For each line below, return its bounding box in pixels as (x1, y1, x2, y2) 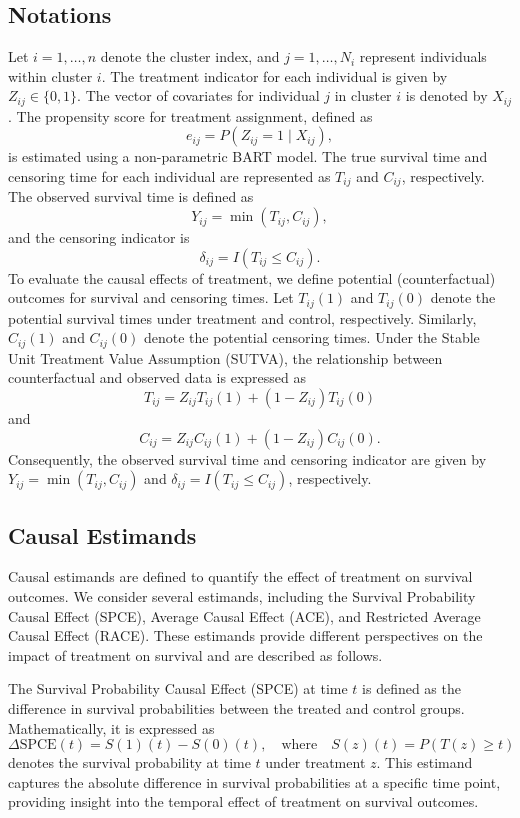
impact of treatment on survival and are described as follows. (8, 644, 383, 665)
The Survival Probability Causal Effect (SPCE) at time (8, 678, 348, 699)
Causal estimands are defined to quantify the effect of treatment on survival (8, 566, 473, 587)
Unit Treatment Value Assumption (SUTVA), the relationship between (8, 347, 443, 368)
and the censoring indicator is (8, 227, 190, 248)
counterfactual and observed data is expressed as (8, 367, 306, 388)
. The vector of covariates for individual (77, 85, 320, 106)
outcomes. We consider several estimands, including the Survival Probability (8, 585, 476, 606)
